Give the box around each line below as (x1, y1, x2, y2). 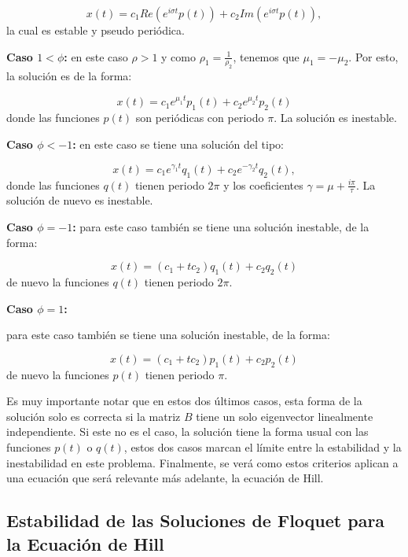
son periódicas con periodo (135, 109, 264, 126)
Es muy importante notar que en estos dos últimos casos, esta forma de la (6, 393, 362, 409)
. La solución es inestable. (274, 109, 397, 126)
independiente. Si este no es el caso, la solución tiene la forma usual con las (6, 423, 369, 440)
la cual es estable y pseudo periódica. (6, 22, 185, 38)
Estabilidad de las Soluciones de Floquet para (6, 508, 385, 533)
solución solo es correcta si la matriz (6, 408, 181, 424)
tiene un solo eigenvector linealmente (196, 408, 373, 424)
